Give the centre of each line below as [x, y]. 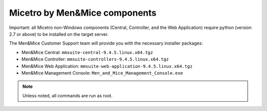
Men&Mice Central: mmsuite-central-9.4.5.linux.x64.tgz [87, 52]
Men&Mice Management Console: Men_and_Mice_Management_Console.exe [102, 73]
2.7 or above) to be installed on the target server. [59, 34]
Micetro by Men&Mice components [83, 13]
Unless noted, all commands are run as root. [67, 95]
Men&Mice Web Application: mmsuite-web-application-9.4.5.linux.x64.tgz [107, 66]
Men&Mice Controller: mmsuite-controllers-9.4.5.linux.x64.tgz [95, 59]
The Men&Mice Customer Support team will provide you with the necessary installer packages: [106, 43]
